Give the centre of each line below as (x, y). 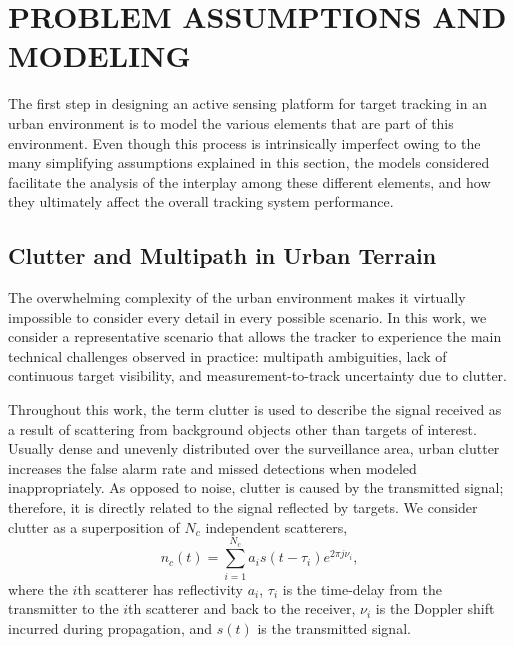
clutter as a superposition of (94, 526)
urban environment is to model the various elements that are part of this (231, 122)
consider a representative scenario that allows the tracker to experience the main (255, 336)
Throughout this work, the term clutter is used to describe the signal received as (255, 409)
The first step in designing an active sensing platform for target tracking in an (247, 103)
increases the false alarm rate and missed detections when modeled (212, 467)
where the (38, 588)
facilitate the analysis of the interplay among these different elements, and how (249, 181)
